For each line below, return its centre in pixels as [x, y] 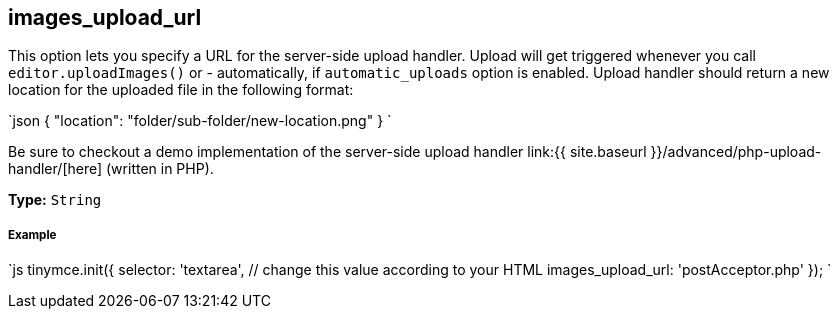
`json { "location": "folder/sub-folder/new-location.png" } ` [200, 121]
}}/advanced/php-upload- [736, 152]
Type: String [55, 200]
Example [32, 234]
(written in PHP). [160, 169]
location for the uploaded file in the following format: [181, 90]
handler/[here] [55, 169]
